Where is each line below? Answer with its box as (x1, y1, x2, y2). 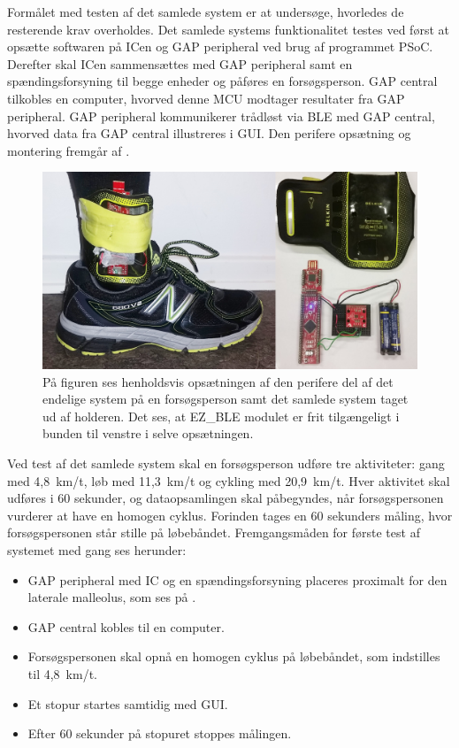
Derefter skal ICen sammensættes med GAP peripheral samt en (7, 54, 353, 73)
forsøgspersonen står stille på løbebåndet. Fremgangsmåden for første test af (7, 523, 420, 542)
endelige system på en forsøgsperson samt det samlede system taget (42, 389, 409, 408)
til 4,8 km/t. (27, 665, 97, 683)
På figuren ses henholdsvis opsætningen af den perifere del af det (42, 372, 394, 390)
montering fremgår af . (7, 141, 130, 159)
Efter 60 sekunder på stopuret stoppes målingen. (27, 724, 292, 743)
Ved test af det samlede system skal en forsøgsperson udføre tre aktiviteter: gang (7, 454, 445, 473)
